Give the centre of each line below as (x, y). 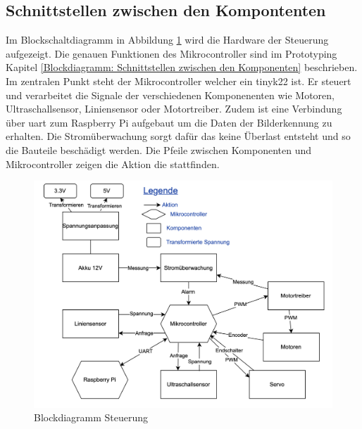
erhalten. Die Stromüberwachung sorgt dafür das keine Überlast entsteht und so (178, 136)
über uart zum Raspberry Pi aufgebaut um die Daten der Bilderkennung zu (169, 122)
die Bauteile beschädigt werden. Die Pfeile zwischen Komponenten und (158, 149)
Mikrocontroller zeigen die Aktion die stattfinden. (113, 164)
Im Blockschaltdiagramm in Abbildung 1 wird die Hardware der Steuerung (167, 40)
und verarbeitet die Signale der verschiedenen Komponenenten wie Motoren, (170, 95)
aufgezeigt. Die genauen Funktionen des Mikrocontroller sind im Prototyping (171, 53)
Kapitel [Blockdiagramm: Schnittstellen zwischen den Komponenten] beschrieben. (182, 67)
